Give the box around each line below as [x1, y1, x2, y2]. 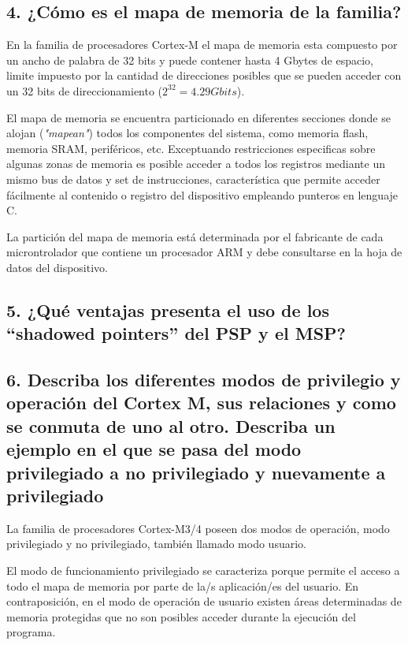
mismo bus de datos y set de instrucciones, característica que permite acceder [6, 170, 380, 187]
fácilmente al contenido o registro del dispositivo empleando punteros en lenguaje [6, 186, 399, 203]
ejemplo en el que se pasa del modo [6, 437, 302, 461]
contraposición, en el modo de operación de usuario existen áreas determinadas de [6, 593, 402, 610]
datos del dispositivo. [6, 259, 108, 275]
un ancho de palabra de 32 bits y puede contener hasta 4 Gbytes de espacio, [6, 51, 373, 68]
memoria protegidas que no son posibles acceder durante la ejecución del [6, 608, 356, 624]
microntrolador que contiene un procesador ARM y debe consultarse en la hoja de [6, 244, 402, 260]
